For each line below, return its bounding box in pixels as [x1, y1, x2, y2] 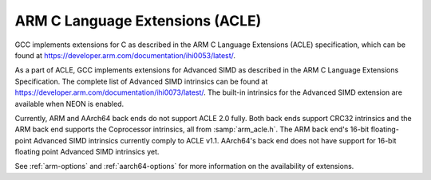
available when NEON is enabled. [14, 99, 125, 108]
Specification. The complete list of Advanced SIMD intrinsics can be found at [14, 76, 268, 86]
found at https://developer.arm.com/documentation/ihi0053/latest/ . [14, 50, 235, 60]
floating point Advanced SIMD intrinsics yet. [14, 147, 160, 157]
